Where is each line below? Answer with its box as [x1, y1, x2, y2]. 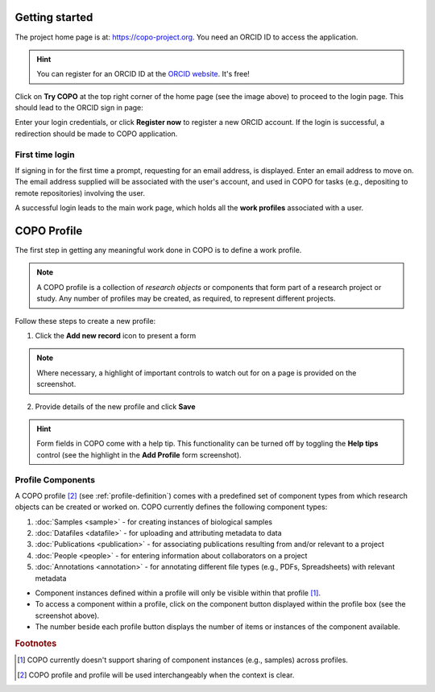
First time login [14, 149, 76, 160]
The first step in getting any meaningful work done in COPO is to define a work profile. [14, 246, 302, 255]
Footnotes [14, 637, 57, 648]
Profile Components [14, 474, 96, 485]
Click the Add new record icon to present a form [35, 331, 197, 341]
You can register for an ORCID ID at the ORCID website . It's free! [36, 69, 250, 79]
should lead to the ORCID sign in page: [14, 103, 144, 113]
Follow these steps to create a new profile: [14, 316, 156, 325]
